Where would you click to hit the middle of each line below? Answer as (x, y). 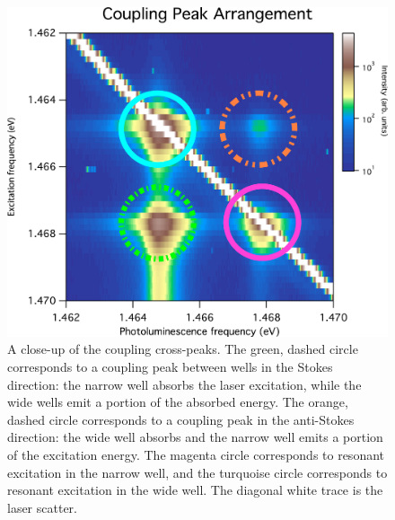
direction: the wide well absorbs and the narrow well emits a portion (195, 437)
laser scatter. (42, 507)
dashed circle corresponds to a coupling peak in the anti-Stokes (181, 419)
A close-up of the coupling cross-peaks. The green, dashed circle (183, 349)
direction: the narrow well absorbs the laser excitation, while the (184, 384)
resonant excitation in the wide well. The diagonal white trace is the (195, 490)
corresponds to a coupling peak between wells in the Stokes (170, 366)
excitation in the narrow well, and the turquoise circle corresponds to (197, 472)
